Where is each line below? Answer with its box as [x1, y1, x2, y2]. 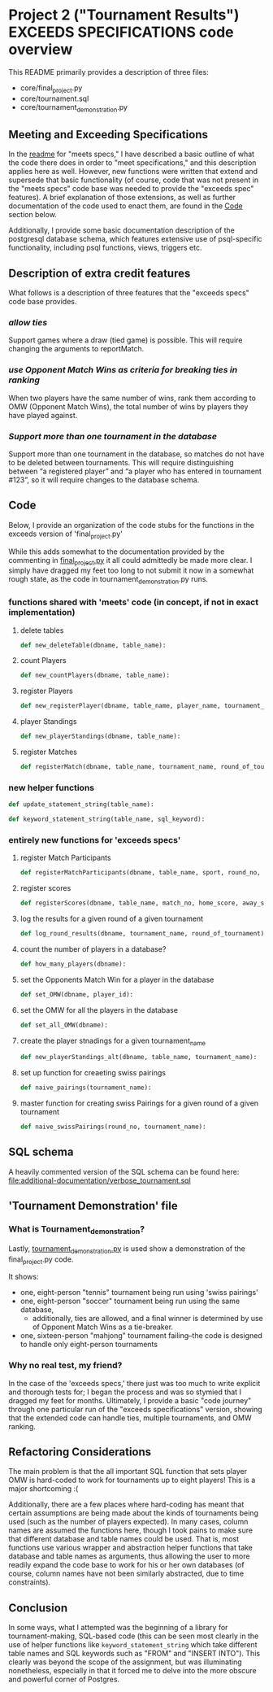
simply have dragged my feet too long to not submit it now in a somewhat [8, 565, 254, 575]
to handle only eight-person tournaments [19, 1340, 158, 1350]
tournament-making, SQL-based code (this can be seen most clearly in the [8, 1631, 259, 1641]
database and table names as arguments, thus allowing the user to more [8, 1551, 250, 1561]
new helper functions [8, 782, 95, 793]
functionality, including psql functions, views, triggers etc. [8, 242, 202, 253]
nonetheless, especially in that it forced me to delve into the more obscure [8, 1666, 258, 1676]
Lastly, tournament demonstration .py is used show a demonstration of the [8, 1243, 245, 1255]
